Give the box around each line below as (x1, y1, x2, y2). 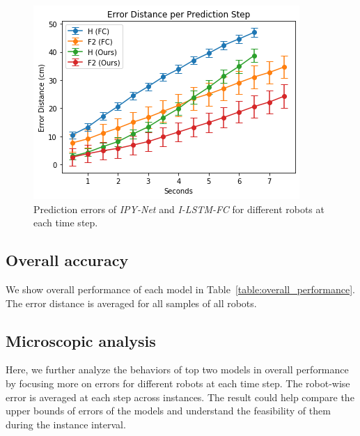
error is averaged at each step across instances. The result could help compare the (6, 389, 354, 404)
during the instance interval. (6, 416, 126, 431)
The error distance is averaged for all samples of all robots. (6, 295, 257, 310)
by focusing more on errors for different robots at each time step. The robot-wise (6, 375, 350, 390)
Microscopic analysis (6, 329, 156, 351)
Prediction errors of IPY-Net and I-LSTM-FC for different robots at (33, 201, 324, 216)
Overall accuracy (6, 249, 129, 271)
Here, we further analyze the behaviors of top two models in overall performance (6, 362, 349, 377)
